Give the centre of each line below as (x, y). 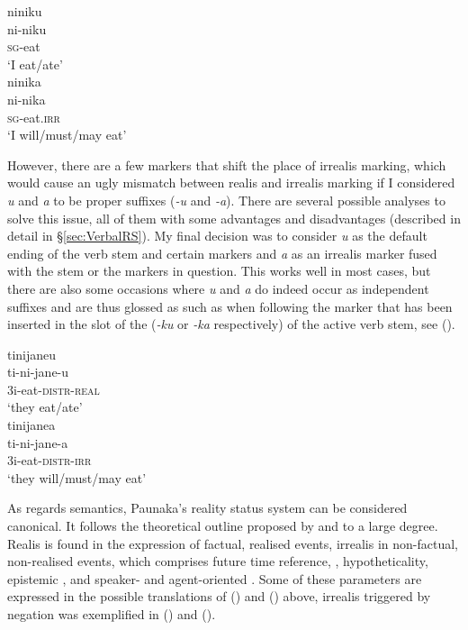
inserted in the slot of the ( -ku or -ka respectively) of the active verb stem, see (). (231, 324)
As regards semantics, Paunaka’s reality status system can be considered (207, 508)
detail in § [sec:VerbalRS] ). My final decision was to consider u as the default (217, 236)
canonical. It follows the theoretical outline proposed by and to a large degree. (223, 526)
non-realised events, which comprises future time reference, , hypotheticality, (218, 561)
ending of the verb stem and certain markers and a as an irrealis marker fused (222, 253)
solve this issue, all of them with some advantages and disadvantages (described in (234, 218)
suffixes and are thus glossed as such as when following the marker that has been (230, 306)
